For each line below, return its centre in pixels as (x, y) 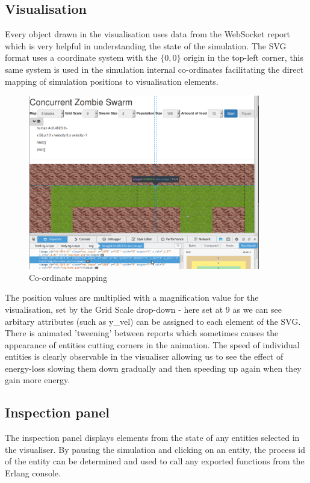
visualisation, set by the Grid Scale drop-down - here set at (114, 309)
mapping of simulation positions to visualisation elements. (112, 81)
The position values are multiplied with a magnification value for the (132, 297)
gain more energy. (38, 380)
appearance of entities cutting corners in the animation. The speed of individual (152, 344)
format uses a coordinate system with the (81, 57)
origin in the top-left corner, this (244, 57)
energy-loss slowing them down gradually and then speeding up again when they (153, 368)
